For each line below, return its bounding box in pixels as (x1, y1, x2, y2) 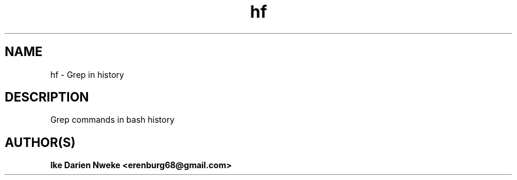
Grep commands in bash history (50, 114, 175, 125)
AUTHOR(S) (5, 135, 76, 150)
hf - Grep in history (50, 69, 125, 80)
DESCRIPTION (5, 90, 89, 105)
